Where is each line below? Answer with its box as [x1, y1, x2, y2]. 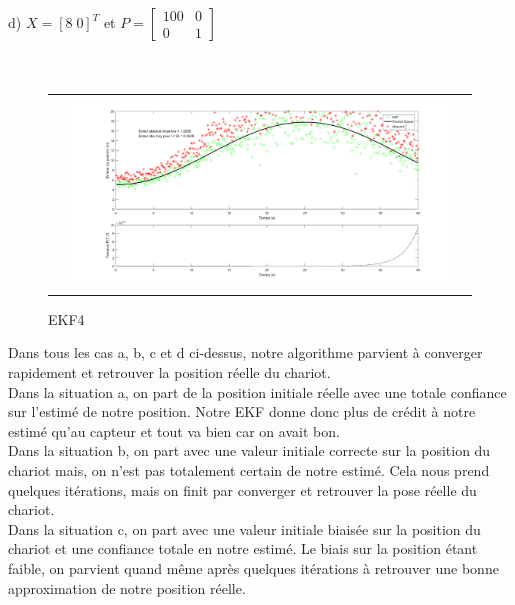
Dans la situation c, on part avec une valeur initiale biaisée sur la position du [8, 518, 481, 539]
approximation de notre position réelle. [8, 577, 246, 598]
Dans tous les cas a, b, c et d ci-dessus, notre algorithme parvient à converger [8, 342, 483, 363]
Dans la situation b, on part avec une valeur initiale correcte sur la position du [8, 440, 491, 461]
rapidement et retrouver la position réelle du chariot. [8, 362, 331, 383]
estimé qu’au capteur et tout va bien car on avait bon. [8, 420, 340, 441]
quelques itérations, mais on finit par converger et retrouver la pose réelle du [8, 479, 477, 500]
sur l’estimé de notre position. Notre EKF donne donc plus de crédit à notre [8, 401, 476, 422]
